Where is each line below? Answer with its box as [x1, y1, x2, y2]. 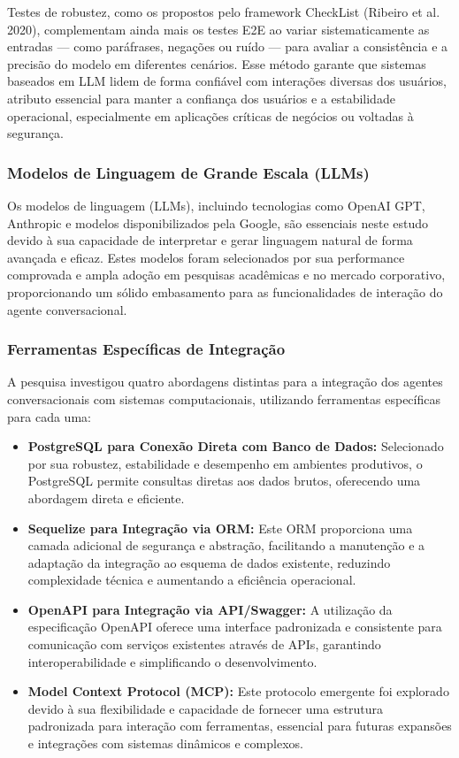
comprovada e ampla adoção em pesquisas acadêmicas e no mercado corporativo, [7, 265, 446, 284]
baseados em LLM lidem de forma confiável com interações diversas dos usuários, [7, 72, 447, 90]
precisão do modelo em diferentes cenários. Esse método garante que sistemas [7, 54, 426, 73]
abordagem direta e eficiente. [27, 488, 185, 507]
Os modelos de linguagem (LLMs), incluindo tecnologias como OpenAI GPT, [7, 195, 425, 214]
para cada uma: [7, 407, 91, 425]
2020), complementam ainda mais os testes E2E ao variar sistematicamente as [7, 19, 430, 38]
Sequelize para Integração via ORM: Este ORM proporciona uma [27, 518, 413, 537]
